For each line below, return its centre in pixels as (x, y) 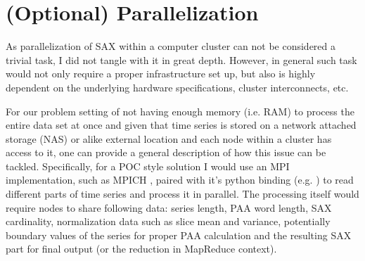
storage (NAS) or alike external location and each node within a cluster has (169, 138)
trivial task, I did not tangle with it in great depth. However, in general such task (181, 59)
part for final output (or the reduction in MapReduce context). (141, 249)
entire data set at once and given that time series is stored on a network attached (181, 125)
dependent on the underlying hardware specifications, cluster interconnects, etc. (177, 87)
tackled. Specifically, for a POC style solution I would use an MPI (148, 166)
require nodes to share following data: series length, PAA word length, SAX (169, 207)
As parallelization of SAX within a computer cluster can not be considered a (171, 46)
